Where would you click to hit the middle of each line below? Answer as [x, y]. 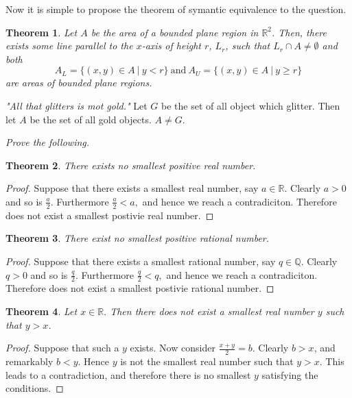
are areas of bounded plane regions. [79, 83]
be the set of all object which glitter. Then [251, 105]
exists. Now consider [173, 348]
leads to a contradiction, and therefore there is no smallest [128, 374]
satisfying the [290, 374]
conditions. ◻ [35, 388]
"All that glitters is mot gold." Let [77, 105]
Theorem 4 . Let [42, 311]
